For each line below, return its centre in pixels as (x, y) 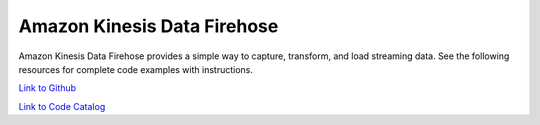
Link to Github (47, 88)
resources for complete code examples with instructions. (136, 69)
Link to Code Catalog (62, 106)
